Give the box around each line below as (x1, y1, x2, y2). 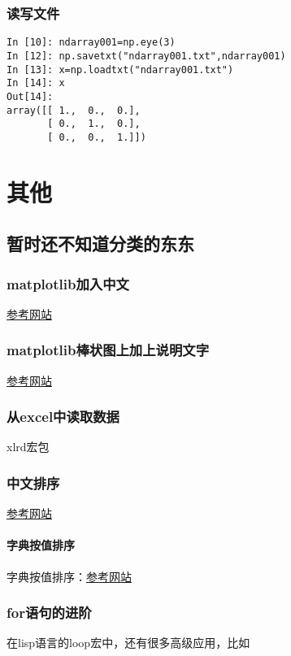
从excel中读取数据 (7, 406, 119, 427)
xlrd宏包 (7, 438, 50, 455)
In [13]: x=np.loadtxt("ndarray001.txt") (7, 63, 234, 76)
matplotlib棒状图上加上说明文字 (7, 340, 210, 360)
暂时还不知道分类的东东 (7, 231, 194, 256)
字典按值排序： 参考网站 (7, 567, 132, 584)
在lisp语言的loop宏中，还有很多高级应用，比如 (7, 634, 250, 651)
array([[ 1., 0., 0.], (7, 104, 141, 116)
